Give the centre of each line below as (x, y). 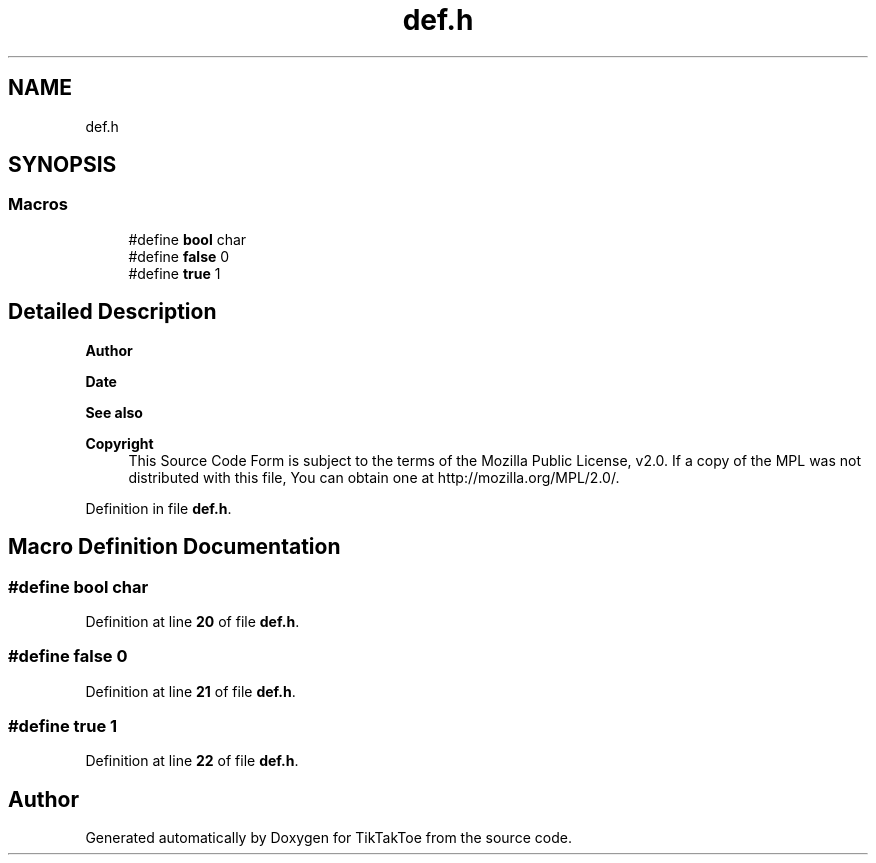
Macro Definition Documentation (174, 547)
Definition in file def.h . (158, 508)
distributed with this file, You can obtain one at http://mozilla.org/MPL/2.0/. (374, 477)
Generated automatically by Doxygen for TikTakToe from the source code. (328, 838)
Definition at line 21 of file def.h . (190, 691)
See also (114, 412)
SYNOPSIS (62, 165)
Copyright (119, 443)
